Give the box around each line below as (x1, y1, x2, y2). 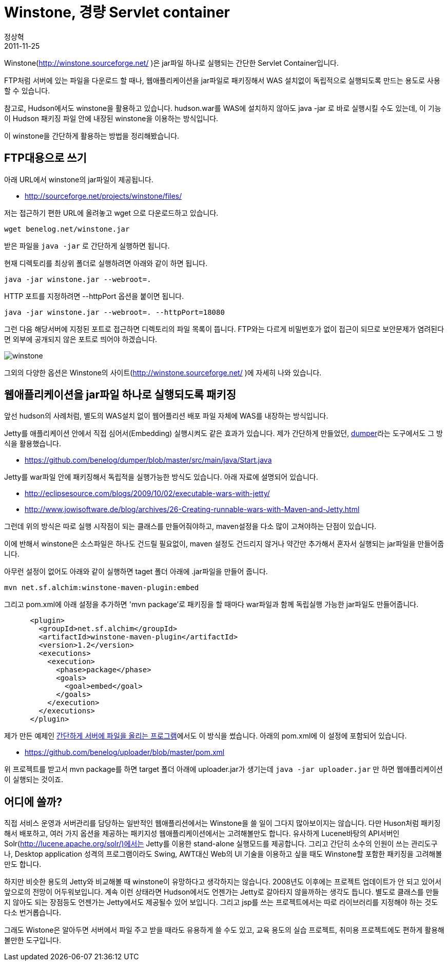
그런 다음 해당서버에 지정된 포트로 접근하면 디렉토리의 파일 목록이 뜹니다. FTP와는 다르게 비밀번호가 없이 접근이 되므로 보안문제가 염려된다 (4, 324, 444, 333)
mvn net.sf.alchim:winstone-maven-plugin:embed (4, 583, 199, 592)
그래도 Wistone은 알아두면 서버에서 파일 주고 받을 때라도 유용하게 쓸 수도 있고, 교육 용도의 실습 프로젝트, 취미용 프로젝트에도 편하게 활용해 (4, 925, 445, 935)
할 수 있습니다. (4, 86, 50, 95)
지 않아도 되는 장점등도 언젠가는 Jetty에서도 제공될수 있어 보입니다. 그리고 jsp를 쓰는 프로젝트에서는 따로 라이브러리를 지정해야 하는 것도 (4, 898, 438, 907)
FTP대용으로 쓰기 (4, 152, 87, 165)
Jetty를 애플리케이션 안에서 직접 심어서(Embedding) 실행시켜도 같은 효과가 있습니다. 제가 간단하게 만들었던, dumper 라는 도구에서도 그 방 (4, 429, 443, 438)
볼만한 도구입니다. (4, 936, 62, 945)
